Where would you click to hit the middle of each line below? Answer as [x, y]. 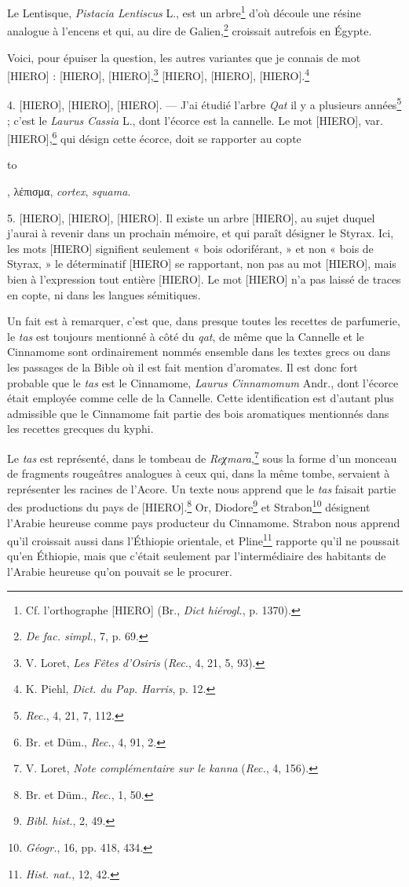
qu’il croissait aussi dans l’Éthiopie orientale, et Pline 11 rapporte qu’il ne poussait [204, 539]
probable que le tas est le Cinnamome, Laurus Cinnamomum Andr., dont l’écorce [203, 382]
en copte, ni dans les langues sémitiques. [104, 294]
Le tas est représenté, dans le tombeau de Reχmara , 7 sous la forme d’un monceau [202, 456]
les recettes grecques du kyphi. [80, 429]
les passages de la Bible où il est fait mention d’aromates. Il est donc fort [183, 367]
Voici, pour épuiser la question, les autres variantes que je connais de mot [184, 57]
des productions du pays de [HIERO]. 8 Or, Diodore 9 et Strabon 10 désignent [189, 506]
